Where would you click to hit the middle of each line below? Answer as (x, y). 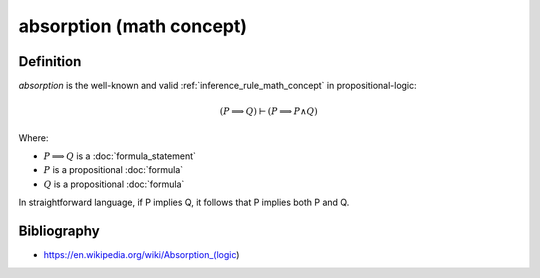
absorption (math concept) (133, 26)
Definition (50, 61)
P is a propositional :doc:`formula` (113, 170)
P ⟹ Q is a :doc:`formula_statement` (120, 156)
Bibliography (59, 231)
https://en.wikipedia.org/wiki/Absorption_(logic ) (141, 255)
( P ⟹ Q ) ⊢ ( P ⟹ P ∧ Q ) (269, 111)
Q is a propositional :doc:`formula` (114, 184)
